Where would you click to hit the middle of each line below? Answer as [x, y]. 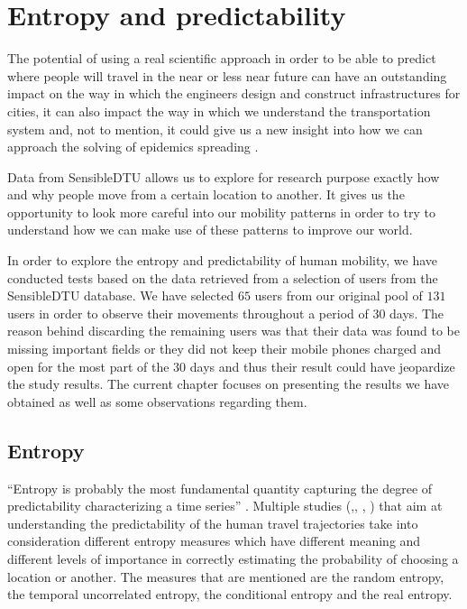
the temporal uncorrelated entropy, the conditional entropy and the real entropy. [230, 594]
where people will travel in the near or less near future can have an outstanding [227, 75]
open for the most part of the [88, 366]
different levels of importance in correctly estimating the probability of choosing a [233, 558]
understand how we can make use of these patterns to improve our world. [210, 230]
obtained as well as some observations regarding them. [157, 401]
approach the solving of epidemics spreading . [133, 147]
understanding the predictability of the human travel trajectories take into [213, 523]
